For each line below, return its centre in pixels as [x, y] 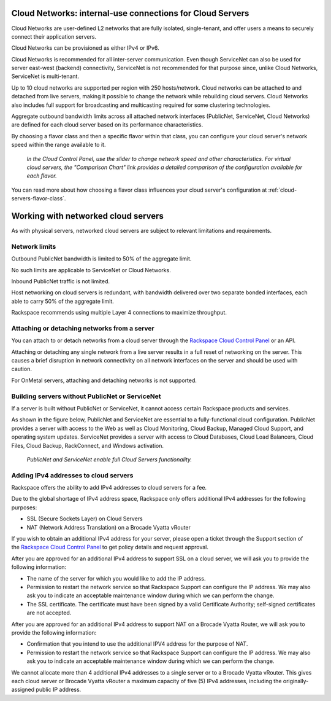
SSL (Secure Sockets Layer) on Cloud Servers [85, 519]
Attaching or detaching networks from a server [83, 328]
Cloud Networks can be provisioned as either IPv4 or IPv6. [85, 48]
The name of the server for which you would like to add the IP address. [116, 578]
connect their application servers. [54, 36]
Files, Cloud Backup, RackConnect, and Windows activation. [88, 445]
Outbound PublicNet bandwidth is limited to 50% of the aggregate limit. [101, 259]
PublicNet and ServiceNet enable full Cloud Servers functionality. [109, 459]
